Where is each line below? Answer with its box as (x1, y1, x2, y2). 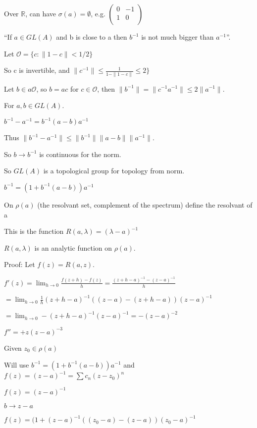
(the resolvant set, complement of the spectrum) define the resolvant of (37, 199, 253, 210)
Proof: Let (4, 259, 35, 269)
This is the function (4, 226, 64, 236)
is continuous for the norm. (39, 149, 121, 159)
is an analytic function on (34, 242, 112, 253)
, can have (25, 8, 56, 18)
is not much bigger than (141, 32, 214, 42)
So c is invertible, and (4, 65, 70, 75)
